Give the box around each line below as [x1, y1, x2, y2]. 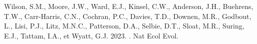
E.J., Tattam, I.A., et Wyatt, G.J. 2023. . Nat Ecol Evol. [4, 30, 178, 40]
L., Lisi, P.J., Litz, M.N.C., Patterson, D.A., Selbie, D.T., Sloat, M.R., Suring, [4, 20, 244, 31]
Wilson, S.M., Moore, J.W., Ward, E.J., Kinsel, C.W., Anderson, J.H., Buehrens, [4, 1, 253, 11]
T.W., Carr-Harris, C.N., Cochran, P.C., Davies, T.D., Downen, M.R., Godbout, [4, 10, 251, 21]
